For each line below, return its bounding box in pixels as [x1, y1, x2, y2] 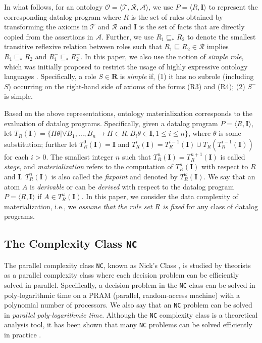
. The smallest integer [46, 151, 114, 162]
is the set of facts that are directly [139, 21, 245, 32]
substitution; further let [4, 138, 77, 149]
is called [220, 151, 245, 162]
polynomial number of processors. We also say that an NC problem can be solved [4, 299, 252, 310]
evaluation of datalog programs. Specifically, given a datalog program [4, 118, 218, 128]
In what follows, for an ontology [4, 2, 103, 12]
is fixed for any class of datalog [163, 201, 258, 211]
